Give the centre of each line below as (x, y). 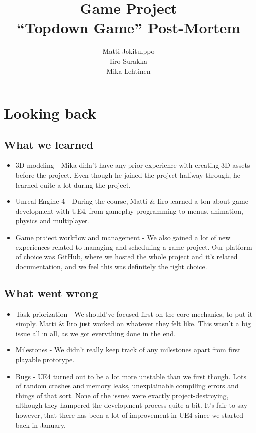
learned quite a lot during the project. (73, 184)
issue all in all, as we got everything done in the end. (95, 333)
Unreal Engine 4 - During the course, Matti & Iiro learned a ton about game (132, 201)
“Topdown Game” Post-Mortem (128, 27)
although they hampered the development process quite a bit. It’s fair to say (131, 405)
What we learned (49, 144)
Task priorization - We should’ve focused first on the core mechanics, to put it (134, 313)
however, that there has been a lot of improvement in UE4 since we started (129, 414)
